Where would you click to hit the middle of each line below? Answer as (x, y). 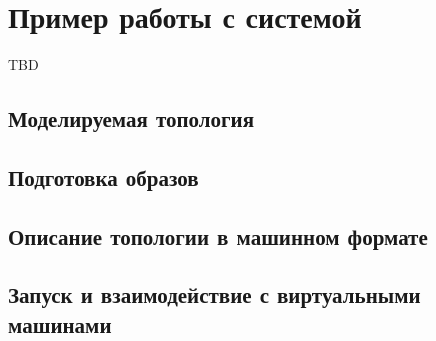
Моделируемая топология (131, 118)
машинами (60, 323)
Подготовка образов (103, 176)
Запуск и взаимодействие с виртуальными (214, 294)
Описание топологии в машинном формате (218, 235)
